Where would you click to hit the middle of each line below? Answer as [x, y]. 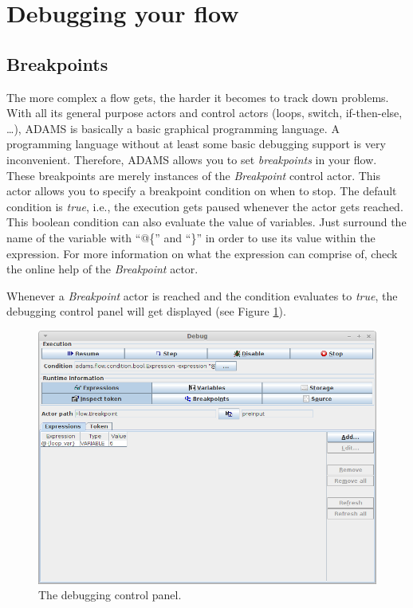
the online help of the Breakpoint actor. [102, 269]
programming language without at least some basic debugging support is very [196, 144]
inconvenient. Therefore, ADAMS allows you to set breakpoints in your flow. [192, 159]
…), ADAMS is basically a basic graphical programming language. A [173, 128]
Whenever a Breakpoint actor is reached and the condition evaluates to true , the [202, 295]
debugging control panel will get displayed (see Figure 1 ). [146, 311]
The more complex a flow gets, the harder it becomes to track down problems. [198, 97]
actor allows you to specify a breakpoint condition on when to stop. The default [202, 191]
